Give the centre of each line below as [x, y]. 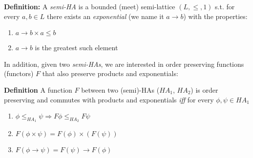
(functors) [19, 73]
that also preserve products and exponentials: [110, 73]
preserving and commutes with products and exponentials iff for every [109, 99]
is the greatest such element [76, 48]
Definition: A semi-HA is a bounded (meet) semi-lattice [90, 6]
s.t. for [225, 6]
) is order [204, 89]
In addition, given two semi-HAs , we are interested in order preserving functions [124, 64]
